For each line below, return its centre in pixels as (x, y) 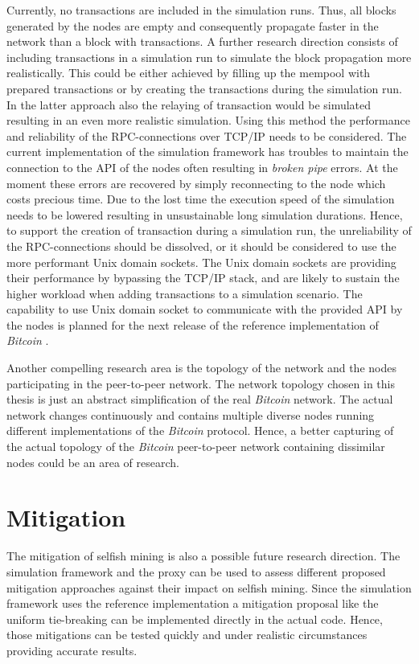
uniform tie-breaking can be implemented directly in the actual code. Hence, (195, 619)
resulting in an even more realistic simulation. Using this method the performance (208, 120)
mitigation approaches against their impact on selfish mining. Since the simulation (209, 587)
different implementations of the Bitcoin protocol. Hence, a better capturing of (200, 430)
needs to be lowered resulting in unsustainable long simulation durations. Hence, (205, 214)
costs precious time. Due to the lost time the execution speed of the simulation (201, 199)
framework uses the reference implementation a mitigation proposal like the (193, 603)
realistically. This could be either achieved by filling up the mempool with (189, 73)
